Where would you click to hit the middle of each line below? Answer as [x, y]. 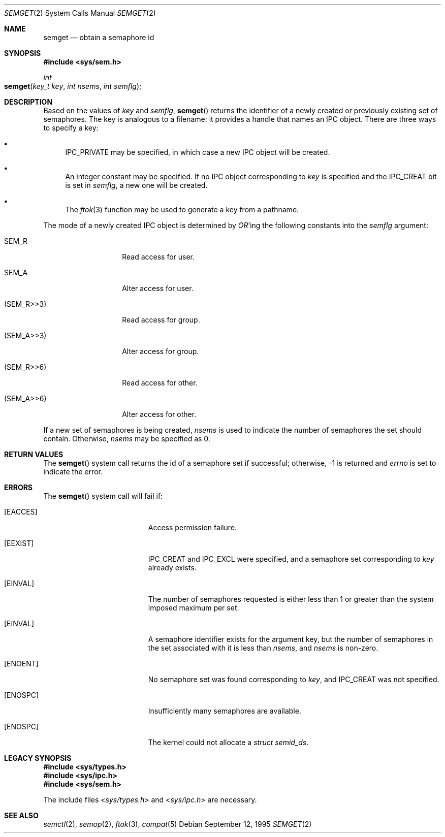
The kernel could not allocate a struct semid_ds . [228, 742]
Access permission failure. [193, 527]
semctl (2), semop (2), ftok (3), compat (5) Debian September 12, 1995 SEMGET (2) [178, 824]
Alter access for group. [161, 351]
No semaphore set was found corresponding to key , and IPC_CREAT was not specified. [294, 679]
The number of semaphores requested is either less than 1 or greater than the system [291, 599]
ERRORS [19, 487]
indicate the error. [73, 472]
